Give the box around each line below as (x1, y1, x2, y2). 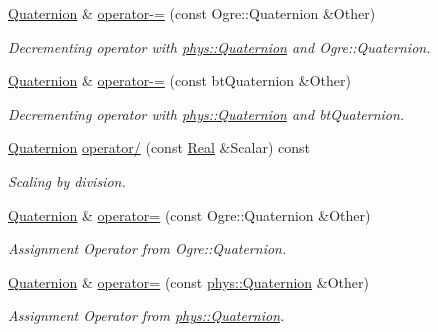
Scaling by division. (8, 170, 126, 191)
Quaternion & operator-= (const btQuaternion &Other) (8, 70, 351, 91)
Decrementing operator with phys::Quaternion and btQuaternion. (8, 103, 405, 124)
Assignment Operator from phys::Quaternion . (8, 305, 285, 326)
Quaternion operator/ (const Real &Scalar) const (8, 137, 310, 158)
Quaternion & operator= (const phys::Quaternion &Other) (8, 271, 369, 292)
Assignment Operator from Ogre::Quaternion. (8, 238, 287, 259)
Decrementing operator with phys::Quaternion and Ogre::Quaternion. (8, 36, 431, 57)
